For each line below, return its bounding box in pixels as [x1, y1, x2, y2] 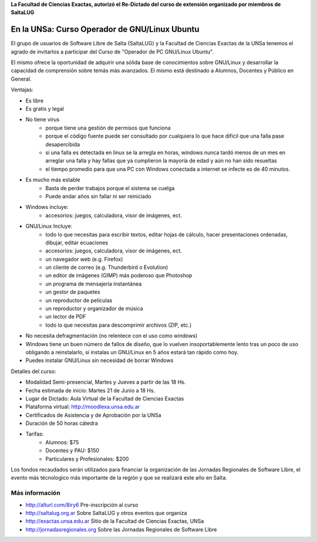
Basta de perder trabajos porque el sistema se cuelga [45, 184, 175, 191]
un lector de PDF [45, 313, 86, 320]
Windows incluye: [25, 204, 69, 211]
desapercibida [45, 141, 80, 148]
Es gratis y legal [25, 105, 64, 112]
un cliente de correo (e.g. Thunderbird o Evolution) [45, 264, 168, 271]
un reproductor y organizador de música [45, 305, 143, 312]
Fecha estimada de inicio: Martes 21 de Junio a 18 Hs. [25, 387, 156, 394]
